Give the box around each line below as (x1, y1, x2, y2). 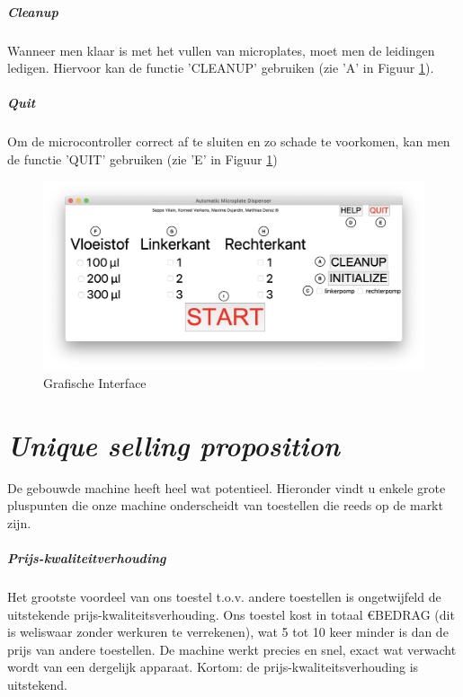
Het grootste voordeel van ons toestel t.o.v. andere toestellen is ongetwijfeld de (7, 587, 441, 605)
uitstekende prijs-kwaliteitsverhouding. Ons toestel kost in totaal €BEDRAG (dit (7, 604, 455, 623)
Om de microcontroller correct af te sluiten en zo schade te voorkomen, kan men (7, 132, 450, 151)
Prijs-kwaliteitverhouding (7, 548, 166, 567)
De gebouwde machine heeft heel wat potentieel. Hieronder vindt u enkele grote (7, 478, 446, 497)
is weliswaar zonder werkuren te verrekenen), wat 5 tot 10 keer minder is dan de (7, 622, 449, 641)
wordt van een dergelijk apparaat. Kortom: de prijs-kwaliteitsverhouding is (7, 657, 419, 676)
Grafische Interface (43, 373, 147, 392)
